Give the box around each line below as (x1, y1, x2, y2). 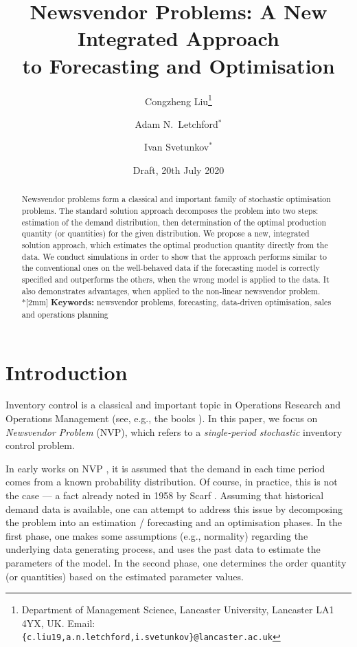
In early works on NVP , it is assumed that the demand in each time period (5, 461, 325, 475)
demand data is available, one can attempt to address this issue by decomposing (5, 501, 343, 516)
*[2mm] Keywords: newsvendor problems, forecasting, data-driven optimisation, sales (21, 296, 332, 309)
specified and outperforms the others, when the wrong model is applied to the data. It (21, 273, 330, 285)
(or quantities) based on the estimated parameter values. (5, 569, 244, 583)
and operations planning (21, 308, 108, 320)
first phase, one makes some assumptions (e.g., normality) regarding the (5, 528, 308, 542)
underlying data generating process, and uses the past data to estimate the (5, 542, 321, 556)
